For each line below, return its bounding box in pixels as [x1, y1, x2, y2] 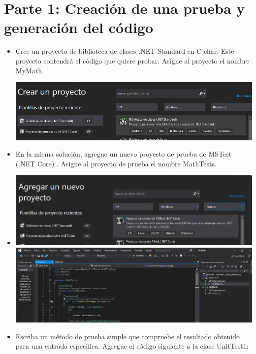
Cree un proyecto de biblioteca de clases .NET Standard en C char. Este [15, 46, 234, 56]
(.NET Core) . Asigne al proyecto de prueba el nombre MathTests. [15, 158, 217, 168]
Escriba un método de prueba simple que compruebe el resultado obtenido [15, 331, 240, 341]
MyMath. [15, 65, 44, 75]
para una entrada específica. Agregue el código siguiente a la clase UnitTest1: [15, 341, 249, 351]
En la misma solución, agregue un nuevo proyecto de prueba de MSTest [15, 149, 232, 159]
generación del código [4, 17, 154, 37]
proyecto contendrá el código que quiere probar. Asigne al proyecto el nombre [15, 55, 250, 65]
